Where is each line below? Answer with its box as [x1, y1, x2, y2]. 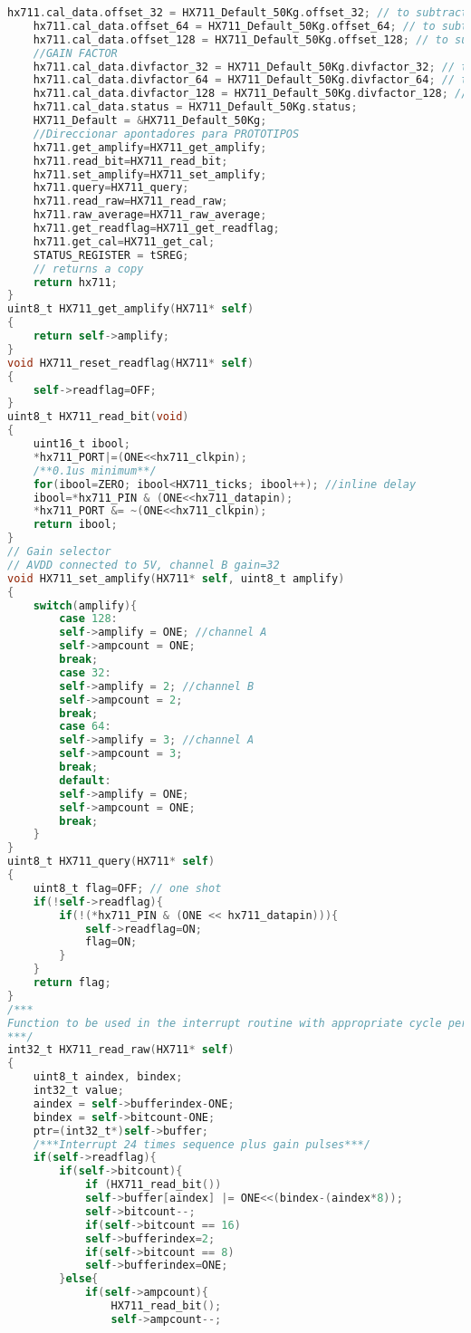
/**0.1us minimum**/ [33, 464, 157, 477]
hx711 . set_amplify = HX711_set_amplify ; [33, 168, 267, 181]
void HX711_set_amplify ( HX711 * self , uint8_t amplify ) [7, 571, 345, 585]
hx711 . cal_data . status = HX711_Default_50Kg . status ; [33, 101, 358, 114]
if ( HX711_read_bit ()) [84, 1178, 222, 1192]
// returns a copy [33, 262, 144, 275]
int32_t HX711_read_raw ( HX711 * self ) [7, 1043, 235, 1057]
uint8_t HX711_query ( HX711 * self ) [7, 855, 216, 868]
